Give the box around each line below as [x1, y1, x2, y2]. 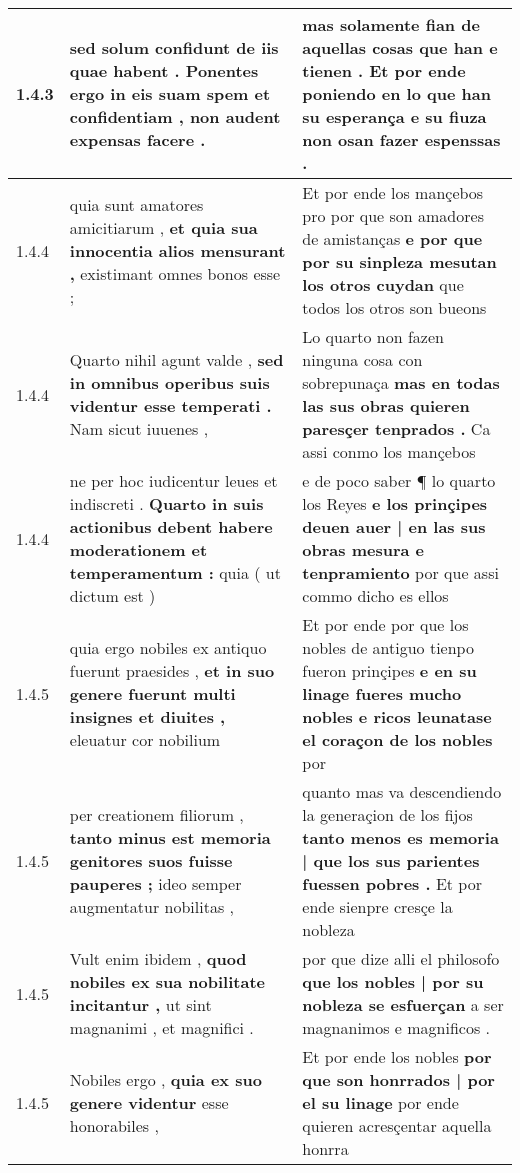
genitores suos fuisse [69, 849, 233, 872]
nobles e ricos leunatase [302, 705, 492, 728]
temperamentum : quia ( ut [69, 561, 281, 584]
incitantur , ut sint [69, 993, 212, 1016]
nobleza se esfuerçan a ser [302, 993, 504, 1016]
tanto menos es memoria [302, 826, 499, 849]
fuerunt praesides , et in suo [69, 659, 275, 682]
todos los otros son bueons [302, 296, 487, 319]
